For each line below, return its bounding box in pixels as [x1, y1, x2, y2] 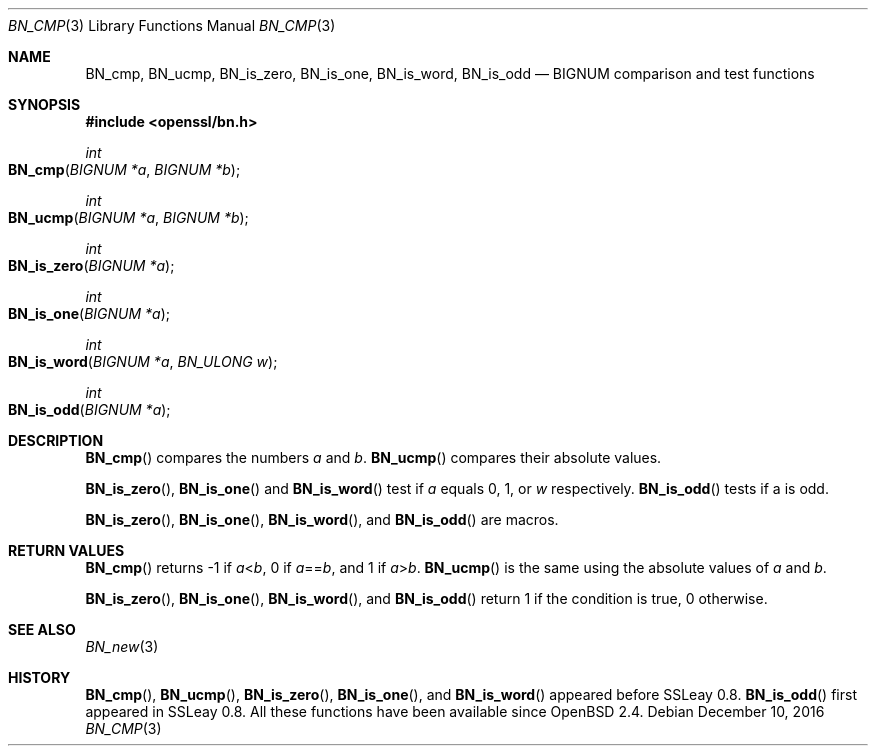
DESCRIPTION [8, 432, 104, 449]
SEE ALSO [8, 621, 76, 638]
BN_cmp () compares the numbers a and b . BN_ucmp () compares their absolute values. [85, 449, 662, 466]
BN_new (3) [85, 638, 159, 655]
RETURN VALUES [8, 542, 125, 559]
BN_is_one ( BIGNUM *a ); [8, 305, 170, 322]
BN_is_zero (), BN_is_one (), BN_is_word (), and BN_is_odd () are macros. [85, 511, 559, 528]
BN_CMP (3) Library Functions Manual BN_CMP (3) [8, 17, 336, 34]
